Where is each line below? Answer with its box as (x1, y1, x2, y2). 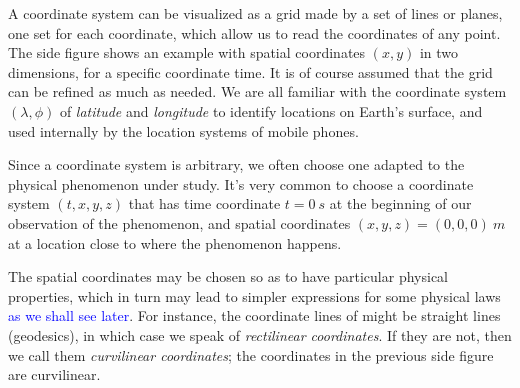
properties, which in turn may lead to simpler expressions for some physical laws (8, 285, 501, 306)
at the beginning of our (329, 193, 472, 214)
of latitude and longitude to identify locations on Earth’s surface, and (59, 100, 483, 121)
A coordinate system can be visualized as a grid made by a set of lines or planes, (8, 3, 503, 23)
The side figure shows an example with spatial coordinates (8, 42, 366, 63)
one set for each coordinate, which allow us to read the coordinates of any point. (8, 22, 501, 43)
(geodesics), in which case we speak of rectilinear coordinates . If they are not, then (8, 324, 512, 345)
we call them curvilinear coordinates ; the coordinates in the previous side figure (8, 344, 494, 365)
